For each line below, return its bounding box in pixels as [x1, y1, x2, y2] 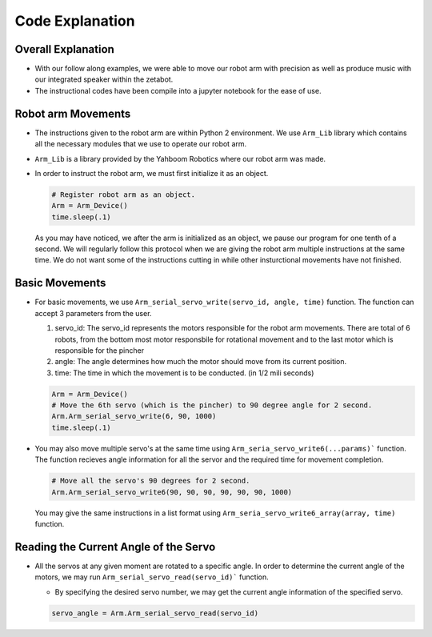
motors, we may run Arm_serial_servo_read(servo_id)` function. [34, 572, 269, 582]
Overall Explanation [14, 42, 115, 56]
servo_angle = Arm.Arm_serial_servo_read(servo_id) [51, 608, 259, 618]
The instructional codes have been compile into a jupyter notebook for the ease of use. [34, 86, 322, 95]
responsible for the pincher [54, 345, 144, 355]
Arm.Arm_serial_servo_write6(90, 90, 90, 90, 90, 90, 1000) [51, 487, 293, 496]
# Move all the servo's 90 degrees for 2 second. [51, 476, 250, 486]
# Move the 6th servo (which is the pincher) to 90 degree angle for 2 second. [51, 401, 373, 410]
